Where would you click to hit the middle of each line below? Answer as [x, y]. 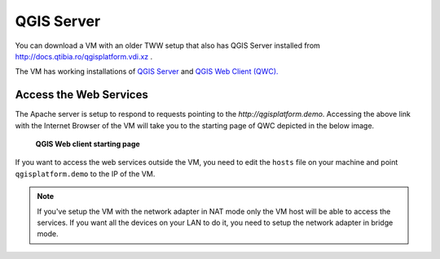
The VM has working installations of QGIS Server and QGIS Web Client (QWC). [147, 71]
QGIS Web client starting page [88, 144]
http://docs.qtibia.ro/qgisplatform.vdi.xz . [84, 56]
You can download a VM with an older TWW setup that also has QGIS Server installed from [168, 45]
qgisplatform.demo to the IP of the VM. [85, 174]
